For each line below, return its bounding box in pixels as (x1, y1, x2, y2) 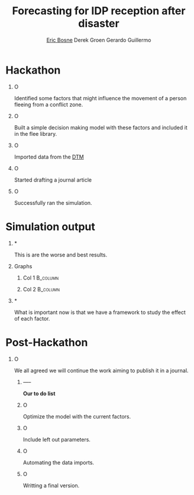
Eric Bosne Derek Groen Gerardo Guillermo (46, 36, 151, 43)
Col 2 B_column (22, 285, 60, 293)
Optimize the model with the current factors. (22, 412, 131, 420)
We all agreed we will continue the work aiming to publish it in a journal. (14, 367, 189, 374)
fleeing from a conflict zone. (14, 101, 83, 108)
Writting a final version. (22, 482, 80, 489)
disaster (78, 17, 119, 30)
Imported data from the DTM (14, 153, 84, 160)
